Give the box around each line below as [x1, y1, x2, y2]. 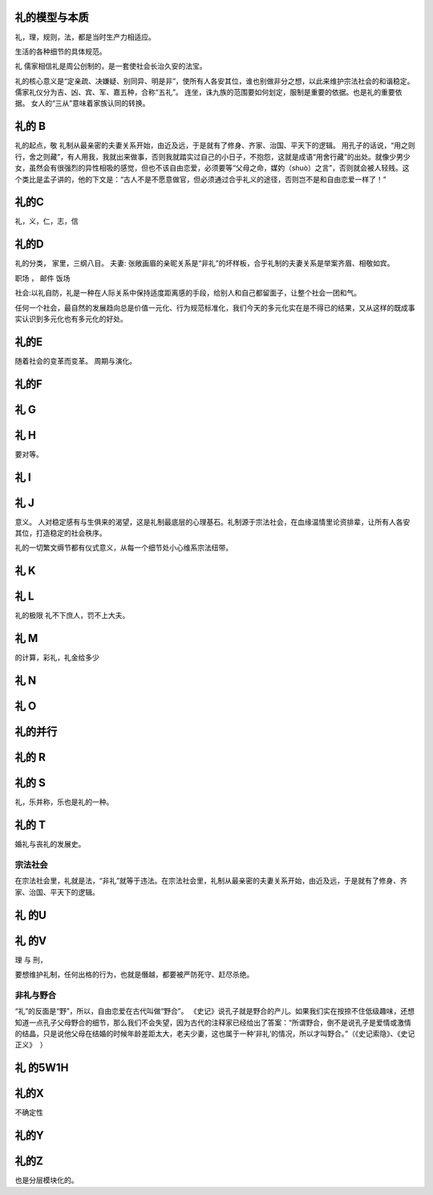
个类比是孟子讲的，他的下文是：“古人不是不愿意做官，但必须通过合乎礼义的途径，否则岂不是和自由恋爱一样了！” [14, 174, 386, 184]
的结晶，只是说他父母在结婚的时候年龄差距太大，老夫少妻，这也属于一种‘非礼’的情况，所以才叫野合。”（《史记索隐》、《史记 [14, 1028, 415, 1039]
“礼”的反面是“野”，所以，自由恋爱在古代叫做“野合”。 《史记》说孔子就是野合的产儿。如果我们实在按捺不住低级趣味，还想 [14, 1006, 415, 1016]
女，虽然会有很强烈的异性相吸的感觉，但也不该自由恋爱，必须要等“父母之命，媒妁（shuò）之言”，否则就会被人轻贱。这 [14, 163, 410, 173]
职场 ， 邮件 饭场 [14, 273, 71, 282]
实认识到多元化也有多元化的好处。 [14, 314, 127, 323]
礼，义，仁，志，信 [14, 217, 79, 226]
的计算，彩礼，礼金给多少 [14, 652, 99, 662]
